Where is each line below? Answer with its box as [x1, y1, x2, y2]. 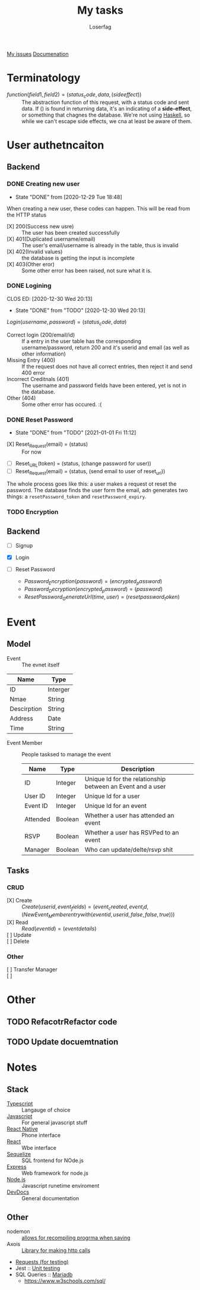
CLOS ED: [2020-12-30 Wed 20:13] [7, 295, 93, 302]
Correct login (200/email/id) [7, 331, 75, 338]
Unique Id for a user [84, 792, 140, 800]
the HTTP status [7, 211, 47, 218]
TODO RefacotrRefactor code [7, 1017, 118, 1027]
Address [9, 714, 33, 722]
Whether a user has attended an [84, 811, 174, 819]
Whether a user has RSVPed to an [84, 828, 179, 836]
